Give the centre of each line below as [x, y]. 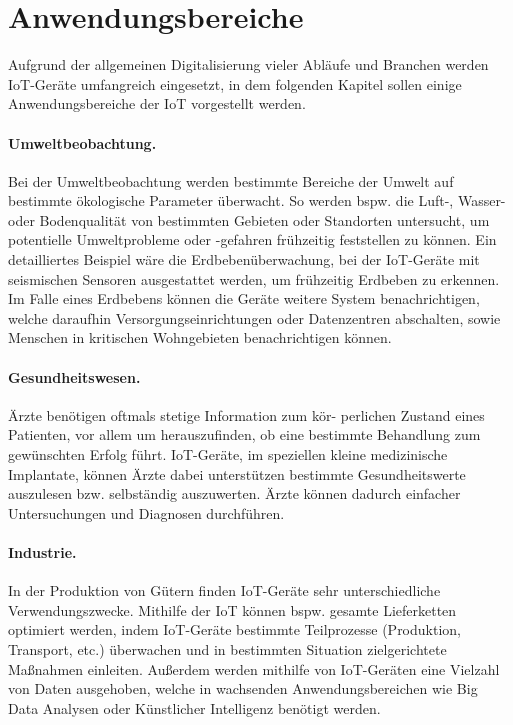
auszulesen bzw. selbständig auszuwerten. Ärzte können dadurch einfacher [234, 493]
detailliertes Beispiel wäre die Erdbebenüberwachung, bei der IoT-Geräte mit [244, 259]
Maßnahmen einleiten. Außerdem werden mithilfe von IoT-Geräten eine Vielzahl [254, 668]
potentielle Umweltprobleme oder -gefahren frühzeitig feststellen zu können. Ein [252, 239]
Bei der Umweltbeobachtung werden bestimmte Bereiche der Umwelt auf [231, 180]
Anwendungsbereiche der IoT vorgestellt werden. [157, 103]
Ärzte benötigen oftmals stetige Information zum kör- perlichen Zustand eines [246, 414]
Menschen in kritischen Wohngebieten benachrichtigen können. [200, 337]
